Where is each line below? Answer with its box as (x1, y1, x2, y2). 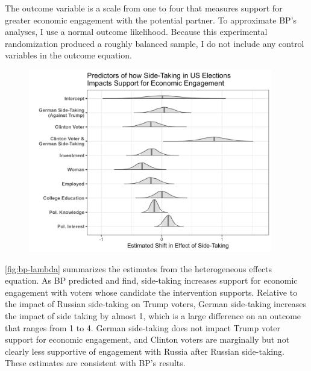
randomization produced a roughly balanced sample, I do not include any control (5, 37, 304, 49)
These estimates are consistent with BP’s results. (5, 357, 186, 369)
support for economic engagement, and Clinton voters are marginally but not (5, 333, 290, 346)
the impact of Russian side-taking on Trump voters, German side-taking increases (5, 298, 306, 310)
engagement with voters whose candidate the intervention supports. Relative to (5, 285, 298, 298)
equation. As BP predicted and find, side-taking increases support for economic (5, 274, 298, 287)
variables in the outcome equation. (5, 49, 132, 61)
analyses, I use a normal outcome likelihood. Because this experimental (5, 25, 268, 38)
